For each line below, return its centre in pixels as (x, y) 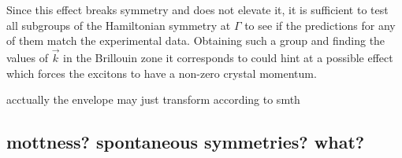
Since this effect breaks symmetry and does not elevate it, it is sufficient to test (197, 9)
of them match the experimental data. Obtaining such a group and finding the (196, 40)
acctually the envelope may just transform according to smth (153, 99)
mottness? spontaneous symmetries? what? (186, 142)
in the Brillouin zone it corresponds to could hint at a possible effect (228, 57)
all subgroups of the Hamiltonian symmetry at (119, 25)
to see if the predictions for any (320, 25)
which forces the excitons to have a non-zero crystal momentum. (162, 73)
